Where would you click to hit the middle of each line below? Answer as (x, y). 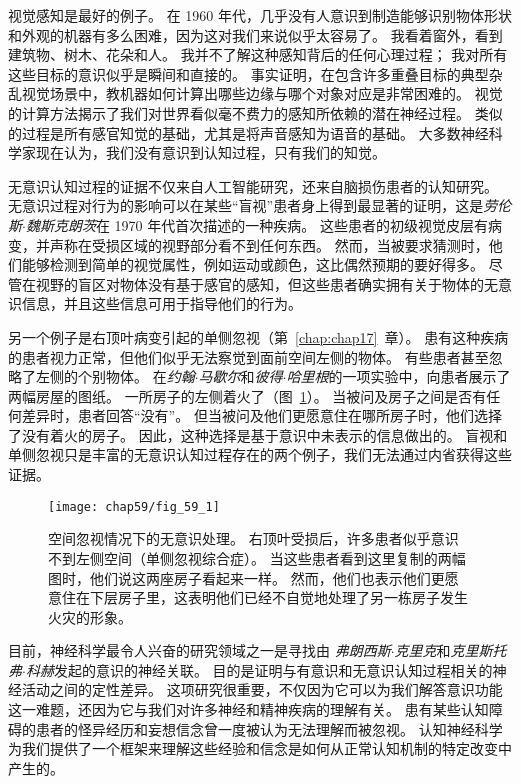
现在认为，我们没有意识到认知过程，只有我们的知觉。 (210, 152)
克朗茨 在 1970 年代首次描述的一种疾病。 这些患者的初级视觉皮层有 (270, 224)
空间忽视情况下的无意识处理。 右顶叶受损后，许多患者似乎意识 (253, 538)
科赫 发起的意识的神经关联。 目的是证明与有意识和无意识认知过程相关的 (259, 669)
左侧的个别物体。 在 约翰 (115, 376)
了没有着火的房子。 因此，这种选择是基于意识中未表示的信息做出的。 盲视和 (258, 434)
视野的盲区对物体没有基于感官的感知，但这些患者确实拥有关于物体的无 (266, 283)
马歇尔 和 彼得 (240, 376)
